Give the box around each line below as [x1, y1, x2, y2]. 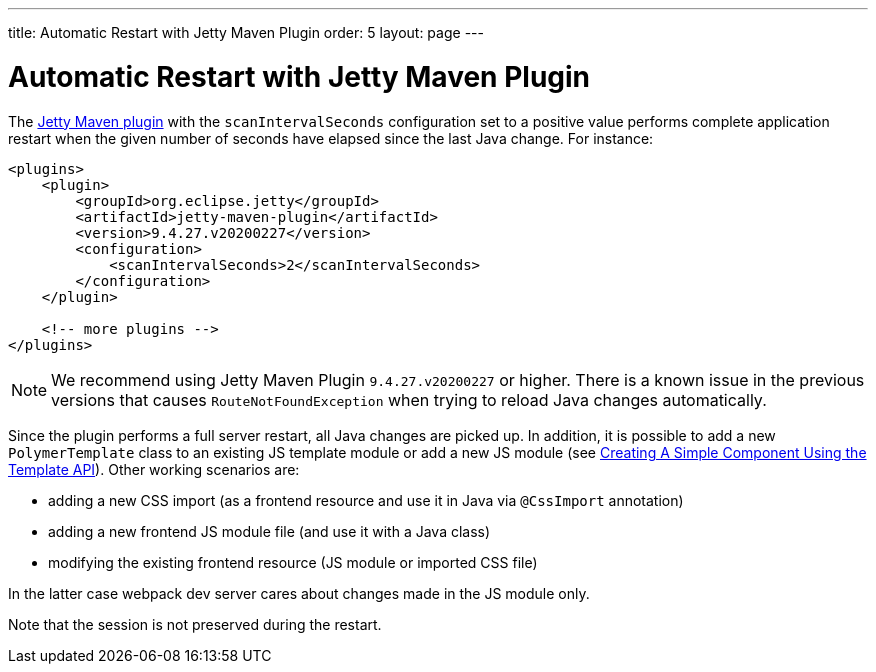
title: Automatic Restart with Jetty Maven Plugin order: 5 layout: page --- [8, 24, 484, 41]
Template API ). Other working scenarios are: [8, 460, 300, 478]
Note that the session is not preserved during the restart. [8, 615, 382, 633]
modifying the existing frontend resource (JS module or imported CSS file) [48, 553, 538, 571]
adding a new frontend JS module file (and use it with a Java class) [48, 522, 491, 540]
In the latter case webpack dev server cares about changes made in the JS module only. [8, 584, 590, 602]
